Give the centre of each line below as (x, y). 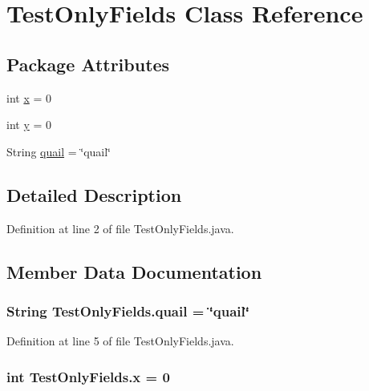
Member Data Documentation (134, 271)
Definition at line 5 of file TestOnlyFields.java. (120, 341)
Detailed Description (94, 194)
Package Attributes (88, 64)
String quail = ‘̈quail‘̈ (59, 151)
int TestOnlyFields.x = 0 (88, 376)
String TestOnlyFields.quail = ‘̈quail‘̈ (128, 310)
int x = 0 (29, 97)
